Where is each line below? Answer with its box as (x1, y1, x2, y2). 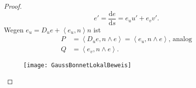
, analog (168, 36, 192, 43)
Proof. (4, 1, 22, 11)
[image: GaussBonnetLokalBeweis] (23, 62, 131, 69)
